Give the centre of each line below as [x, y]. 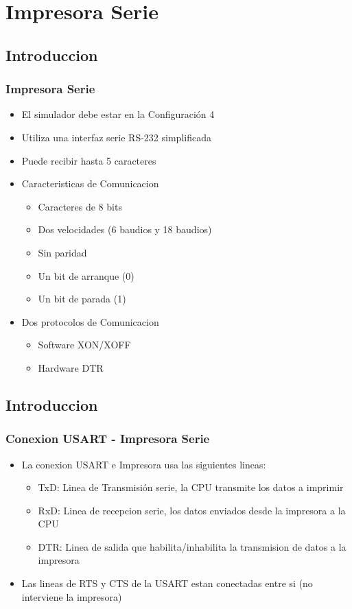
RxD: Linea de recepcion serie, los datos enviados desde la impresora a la [192, 510]
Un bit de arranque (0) [86, 275]
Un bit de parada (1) [82, 299]
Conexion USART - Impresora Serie [108, 439]
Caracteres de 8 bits [80, 206]
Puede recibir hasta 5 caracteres [89, 160]
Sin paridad [62, 252]
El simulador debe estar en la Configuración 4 [118, 114]
